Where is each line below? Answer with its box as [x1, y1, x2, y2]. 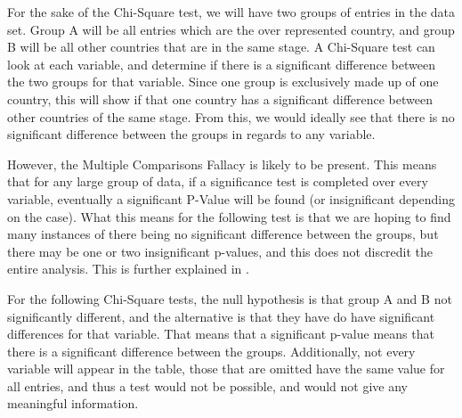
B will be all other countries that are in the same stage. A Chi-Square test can [7, 37, 435, 56]
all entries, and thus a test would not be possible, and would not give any [7, 376, 408, 395]
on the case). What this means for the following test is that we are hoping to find [7, 207, 451, 225]
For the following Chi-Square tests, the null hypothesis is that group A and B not [7, 289, 452, 307]
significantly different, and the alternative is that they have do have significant [7, 307, 435, 325]
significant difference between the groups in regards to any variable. [7, 125, 376, 143]
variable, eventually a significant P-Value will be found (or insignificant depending [7, 189, 455, 208]
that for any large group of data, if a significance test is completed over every [7, 172, 428, 191]
